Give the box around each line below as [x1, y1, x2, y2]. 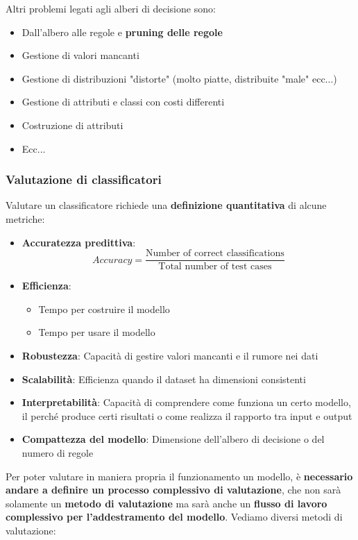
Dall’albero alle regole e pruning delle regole [22, 24, 223, 39]
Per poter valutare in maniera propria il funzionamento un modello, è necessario [6, 469, 353, 483]
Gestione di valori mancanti [22, 48, 139, 62]
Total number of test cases [158, 262, 272, 272]
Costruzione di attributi [22, 117, 123, 132]
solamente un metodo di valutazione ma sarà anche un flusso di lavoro [6, 496, 327, 510]
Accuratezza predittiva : [22, 235, 136, 249]
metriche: [6, 211, 45, 226]
